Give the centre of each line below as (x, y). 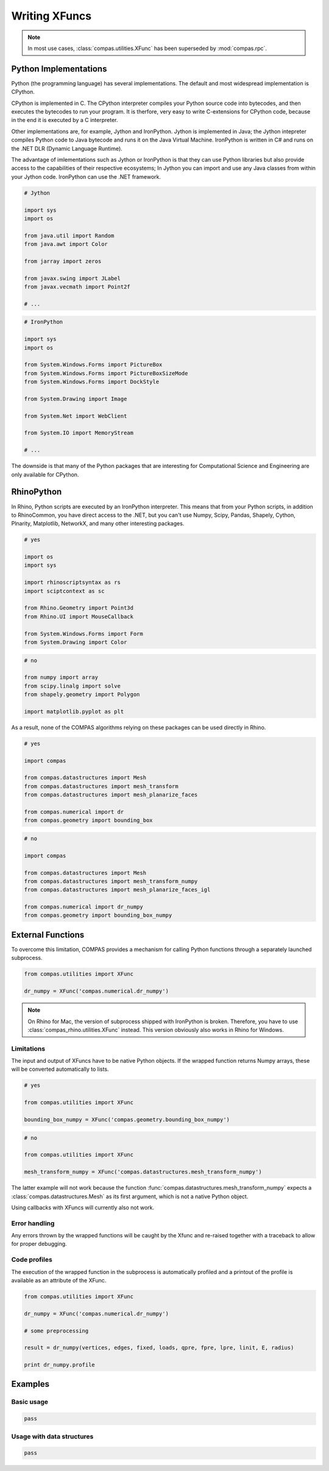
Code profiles (32, 1260)
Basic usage (30, 1402)
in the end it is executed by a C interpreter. (65, 120)
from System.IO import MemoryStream (79, 433)
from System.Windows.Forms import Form (83, 634)
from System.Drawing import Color (76, 642)
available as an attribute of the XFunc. (59, 1280)
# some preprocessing (56, 1331)
